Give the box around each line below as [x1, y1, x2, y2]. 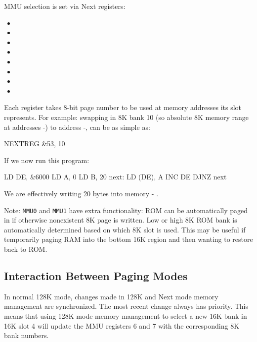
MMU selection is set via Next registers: [4, 1, 126, 11]
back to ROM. [4, 243, 47, 254]
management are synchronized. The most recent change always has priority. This [4, 301, 249, 311]
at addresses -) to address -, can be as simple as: [4, 121, 150, 132]
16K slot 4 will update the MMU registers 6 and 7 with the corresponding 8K [4, 320, 240, 331]
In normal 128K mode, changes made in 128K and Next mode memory [4, 291, 218, 301]
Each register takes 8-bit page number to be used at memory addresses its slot [4, 102, 242, 113]
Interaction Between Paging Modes [4, 268, 188, 283]
